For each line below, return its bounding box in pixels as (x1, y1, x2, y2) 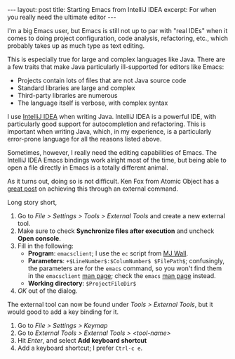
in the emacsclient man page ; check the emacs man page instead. (27, 272, 216, 279)
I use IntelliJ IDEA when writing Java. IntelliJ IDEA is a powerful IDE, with (7, 113, 216, 120)
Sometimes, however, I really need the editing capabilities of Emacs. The (7, 149, 217, 156)
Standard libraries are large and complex (17, 84, 135, 92)
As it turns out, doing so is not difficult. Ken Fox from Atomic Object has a (7, 177, 220, 185)
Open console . (17, 234, 61, 242)
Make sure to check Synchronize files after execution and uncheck (17, 227, 215, 235)
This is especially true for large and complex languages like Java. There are (7, 55, 226, 63)
